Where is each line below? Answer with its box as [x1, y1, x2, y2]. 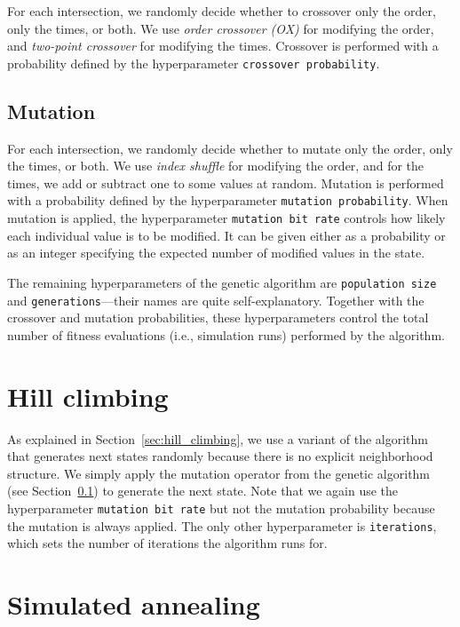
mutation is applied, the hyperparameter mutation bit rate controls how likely [7, 209, 446, 227]
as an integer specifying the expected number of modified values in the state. [7, 243, 425, 262]
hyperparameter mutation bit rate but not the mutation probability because [7, 498, 435, 517]
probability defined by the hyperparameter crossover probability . [7, 53, 380, 72]
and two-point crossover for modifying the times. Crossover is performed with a [7, 36, 439, 55]
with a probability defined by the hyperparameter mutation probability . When [7, 191, 448, 210]
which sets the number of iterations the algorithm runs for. [7, 534, 328, 552]
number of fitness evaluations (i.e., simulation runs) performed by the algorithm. [7, 325, 445, 344]
